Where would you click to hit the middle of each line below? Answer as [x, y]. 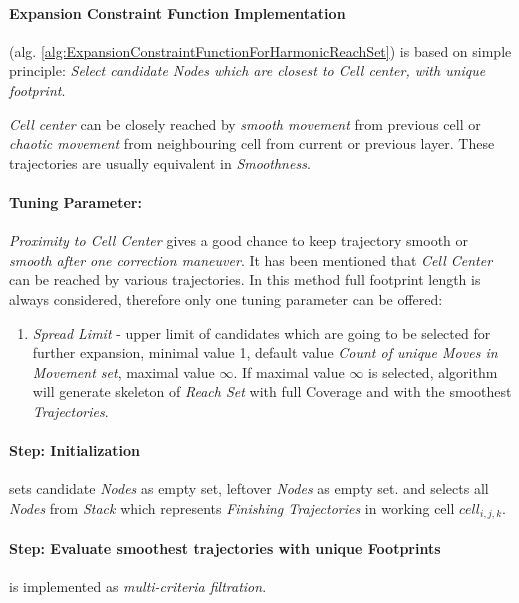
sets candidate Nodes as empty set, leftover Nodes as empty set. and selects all [249, 488]
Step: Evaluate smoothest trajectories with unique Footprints [225, 547]
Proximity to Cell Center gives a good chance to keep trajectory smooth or [239, 240]
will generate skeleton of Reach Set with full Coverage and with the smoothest [272, 391]
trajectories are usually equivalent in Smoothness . [160, 162]
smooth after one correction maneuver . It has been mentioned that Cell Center [251, 259]
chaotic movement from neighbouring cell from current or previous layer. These [252, 143]
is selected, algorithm [433, 371]
